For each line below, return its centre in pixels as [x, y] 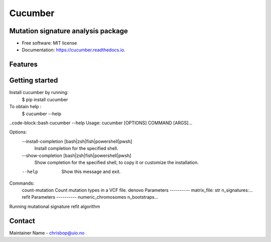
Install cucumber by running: [39, 93]
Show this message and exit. [91, 172]
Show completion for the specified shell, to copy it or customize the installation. [117, 162]
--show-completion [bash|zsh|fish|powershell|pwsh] [77, 155]
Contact [22, 221]
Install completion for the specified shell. [76, 148]
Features [23, 65]
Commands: [22, 183]
